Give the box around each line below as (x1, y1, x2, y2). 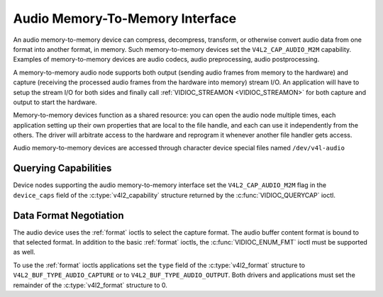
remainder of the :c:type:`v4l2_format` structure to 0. (13, 281, 168, 289)
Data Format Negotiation (13, 209, 124, 221)
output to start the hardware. (13, 98, 97, 106)
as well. (13, 248, 35, 257)
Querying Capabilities (13, 162, 112, 174)
